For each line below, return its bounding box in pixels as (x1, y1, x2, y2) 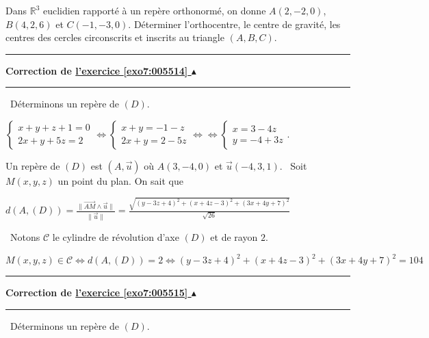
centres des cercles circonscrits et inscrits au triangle (5, 30, 224, 44)
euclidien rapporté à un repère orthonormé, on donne (42, 3, 266, 17)
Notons (10, 230, 40, 244)
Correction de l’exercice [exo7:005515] (5, 285, 188, 300)
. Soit (279, 158, 307, 172)
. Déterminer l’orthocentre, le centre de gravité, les (128, 16, 341, 31)
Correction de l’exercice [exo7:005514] (5, 63, 188, 77)
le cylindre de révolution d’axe (52, 230, 179, 244)
